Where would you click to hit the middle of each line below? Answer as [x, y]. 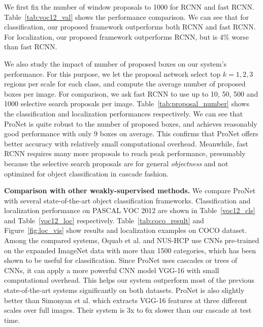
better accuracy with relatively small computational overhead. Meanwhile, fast [126, 143]
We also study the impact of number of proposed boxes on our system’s [116, 63]
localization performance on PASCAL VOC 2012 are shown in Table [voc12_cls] [130, 210]
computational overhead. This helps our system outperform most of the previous [129, 280]
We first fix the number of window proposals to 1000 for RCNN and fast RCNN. [129, 7]
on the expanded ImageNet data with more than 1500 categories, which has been [130, 250]
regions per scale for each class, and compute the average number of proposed [125, 84]
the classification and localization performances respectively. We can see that [124, 113]
